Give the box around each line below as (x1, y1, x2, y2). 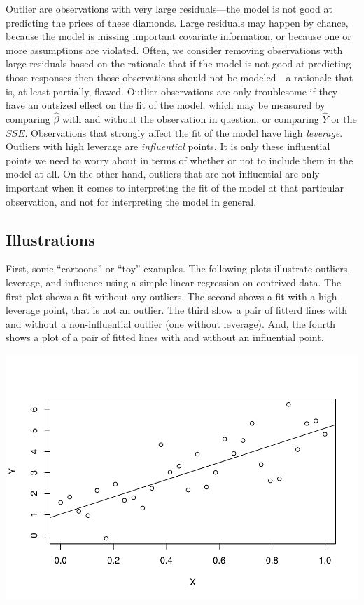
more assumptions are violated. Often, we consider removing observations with (6, 42, 343, 57)
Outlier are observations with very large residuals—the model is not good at (6, 1, 332, 15)
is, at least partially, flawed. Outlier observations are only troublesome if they (6, 84, 338, 98)
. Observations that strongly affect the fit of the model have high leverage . (24, 125, 343, 140)
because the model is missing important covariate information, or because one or (6, 29, 351, 44)
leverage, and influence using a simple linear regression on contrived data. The (6, 274, 342, 289)
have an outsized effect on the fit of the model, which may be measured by (6, 98, 325, 112)
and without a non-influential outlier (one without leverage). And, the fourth (6, 316, 336, 331)
